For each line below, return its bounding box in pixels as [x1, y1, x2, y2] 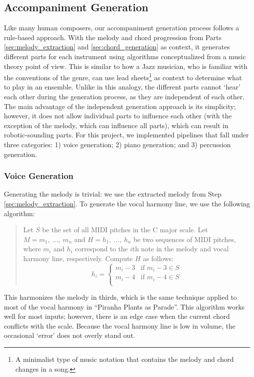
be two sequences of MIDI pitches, [133, 234, 236, 244]
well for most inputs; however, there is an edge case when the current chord [4, 311, 230, 321]
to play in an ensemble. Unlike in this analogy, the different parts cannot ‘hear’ [4, 82, 241, 92]
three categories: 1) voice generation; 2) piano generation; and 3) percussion [4, 139, 231, 149]
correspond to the [75, 244, 128, 254]
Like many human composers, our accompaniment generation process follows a [4, 22, 239, 33]
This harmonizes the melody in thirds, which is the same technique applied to [4, 292, 237, 302]
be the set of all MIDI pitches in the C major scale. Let [42, 224, 208, 235]
